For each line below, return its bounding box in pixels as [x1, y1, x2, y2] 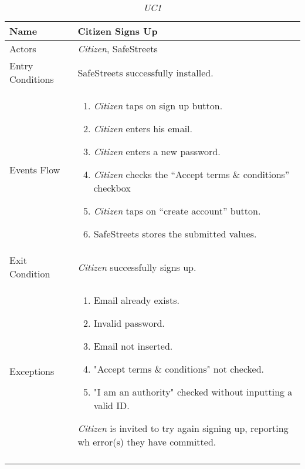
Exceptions [9, 364, 55, 378]
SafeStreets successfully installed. [77, 65, 213, 79]
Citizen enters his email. [93, 122, 193, 135]
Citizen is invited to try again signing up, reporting [77, 421, 289, 435]
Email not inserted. [93, 339, 173, 353]
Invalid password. [93, 316, 165, 330]
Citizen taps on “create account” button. [93, 204, 261, 217]
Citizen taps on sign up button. [93, 99, 223, 112]
